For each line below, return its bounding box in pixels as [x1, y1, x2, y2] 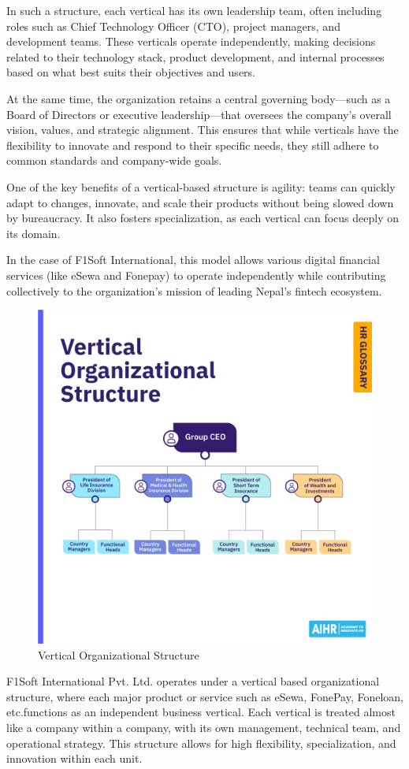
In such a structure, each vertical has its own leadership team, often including [6, 2, 382, 18]
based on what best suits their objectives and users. [6, 64, 255, 80]
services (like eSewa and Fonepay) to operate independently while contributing [6, 266, 386, 283]
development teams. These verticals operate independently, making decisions [6, 33, 376, 50]
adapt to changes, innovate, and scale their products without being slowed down [6, 194, 394, 210]
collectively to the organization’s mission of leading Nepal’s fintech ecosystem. [6, 282, 382, 299]
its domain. [6, 225, 61, 241]
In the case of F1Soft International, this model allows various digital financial [6, 251, 380, 268]
